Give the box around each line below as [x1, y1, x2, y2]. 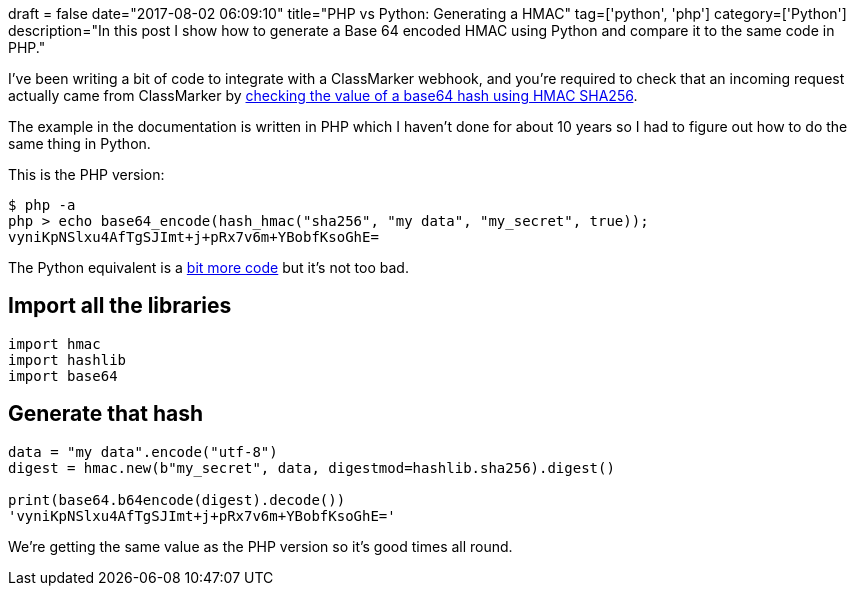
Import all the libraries [8, 293, 232, 319]
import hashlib [8, 351, 127, 368]
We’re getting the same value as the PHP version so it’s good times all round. [8, 537, 513, 555]
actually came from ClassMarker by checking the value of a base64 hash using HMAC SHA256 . [8, 87, 638, 104]
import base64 [8, 367, 118, 384]
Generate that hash [8, 401, 204, 427]
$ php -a [8, 197, 76, 213]
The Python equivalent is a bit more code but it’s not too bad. [8, 259, 409, 276]
